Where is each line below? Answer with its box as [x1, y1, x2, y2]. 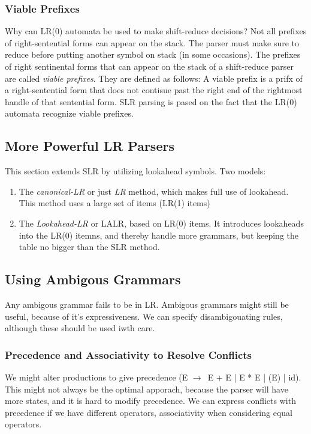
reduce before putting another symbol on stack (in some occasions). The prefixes [5, 48, 301, 61]
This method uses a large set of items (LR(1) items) [19, 197, 210, 209]
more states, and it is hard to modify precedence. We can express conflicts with [5, 394, 296, 407]
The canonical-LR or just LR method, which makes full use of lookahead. [19, 185, 289, 197]
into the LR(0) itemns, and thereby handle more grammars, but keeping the [19, 228, 298, 241]
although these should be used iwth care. [5, 322, 155, 334]
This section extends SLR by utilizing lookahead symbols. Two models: [5, 165, 266, 177]
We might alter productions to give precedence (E [5, 370, 188, 383]
